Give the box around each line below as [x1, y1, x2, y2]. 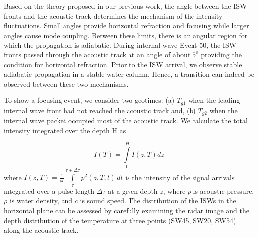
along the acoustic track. [4, 225, 79, 235]
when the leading [188, 95, 240, 105]
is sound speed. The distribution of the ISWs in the [80, 195, 236, 206]
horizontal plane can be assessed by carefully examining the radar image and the [4, 205, 249, 215]
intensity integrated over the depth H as [4, 125, 126, 135]
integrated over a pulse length [4, 186, 95, 196]
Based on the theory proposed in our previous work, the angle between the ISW [4, 1, 247, 11]
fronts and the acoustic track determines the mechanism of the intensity [4, 10, 223, 21]
